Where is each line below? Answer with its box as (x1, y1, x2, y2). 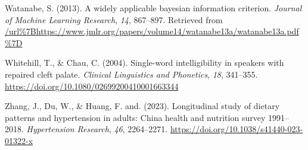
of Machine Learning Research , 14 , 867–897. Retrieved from (5, 13, 223, 25)
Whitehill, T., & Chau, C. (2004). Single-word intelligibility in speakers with (5, 56, 284, 69)
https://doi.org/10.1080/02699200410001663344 (5, 79, 179, 92)
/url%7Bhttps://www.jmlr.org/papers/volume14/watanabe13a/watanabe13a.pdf (5, 25, 299, 37)
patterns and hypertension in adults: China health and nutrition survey (5, 111, 266, 123)
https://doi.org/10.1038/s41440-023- (170, 123, 303, 135)
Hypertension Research (26, 123, 109, 135)
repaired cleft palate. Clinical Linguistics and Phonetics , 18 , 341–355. (5, 68, 258, 80)
